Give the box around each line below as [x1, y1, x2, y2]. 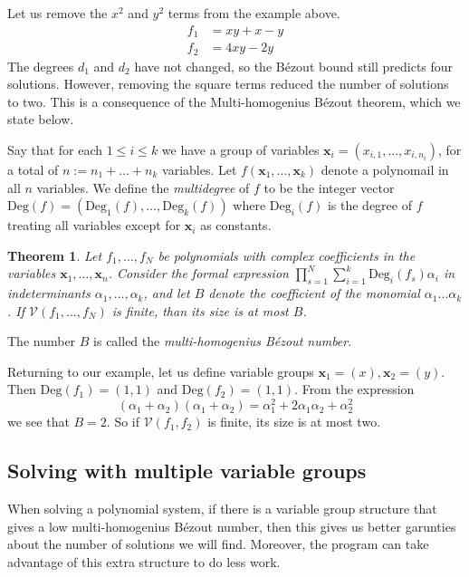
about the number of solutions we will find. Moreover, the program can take [7, 534, 429, 553]
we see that [7, 412, 70, 431]
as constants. [200, 216, 272, 235]
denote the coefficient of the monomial [208, 284, 420, 303]
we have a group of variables [161, 139, 320, 159]
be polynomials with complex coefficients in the [158, 245, 416, 264]
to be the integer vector [263, 178, 395, 197]
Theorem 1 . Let [7, 245, 102, 264]
